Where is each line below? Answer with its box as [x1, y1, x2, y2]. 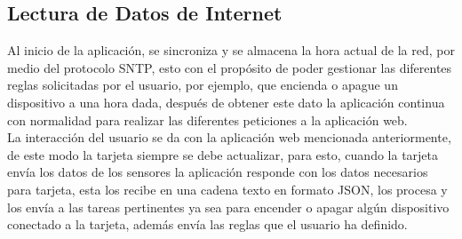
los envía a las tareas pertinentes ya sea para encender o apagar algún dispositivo [7, 197, 450, 216]
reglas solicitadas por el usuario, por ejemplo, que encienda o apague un [7, 76, 398, 94]
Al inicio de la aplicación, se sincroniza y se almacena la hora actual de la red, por [7, 41, 455, 60]
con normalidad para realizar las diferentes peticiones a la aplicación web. [7, 110, 408, 129]
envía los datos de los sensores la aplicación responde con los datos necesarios [7, 163, 428, 181]
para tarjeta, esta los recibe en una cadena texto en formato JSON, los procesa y [7, 179, 448, 198]
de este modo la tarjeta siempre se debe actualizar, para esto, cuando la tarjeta [7, 145, 439, 163]
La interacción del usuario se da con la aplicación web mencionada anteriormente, [7, 128, 451, 147]
